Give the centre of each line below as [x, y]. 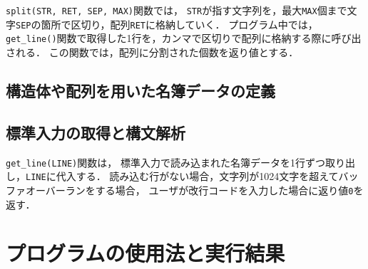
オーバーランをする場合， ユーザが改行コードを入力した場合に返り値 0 [189, 190]
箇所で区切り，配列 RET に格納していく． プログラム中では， [179, 24]
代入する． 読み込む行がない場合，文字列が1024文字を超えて [197, 176]
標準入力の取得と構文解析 [96, 132]
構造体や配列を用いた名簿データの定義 [140, 90]
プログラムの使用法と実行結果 [145, 253]
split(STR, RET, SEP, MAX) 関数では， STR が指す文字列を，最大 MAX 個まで [177, 10]
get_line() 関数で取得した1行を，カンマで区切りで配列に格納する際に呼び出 [184, 38]
